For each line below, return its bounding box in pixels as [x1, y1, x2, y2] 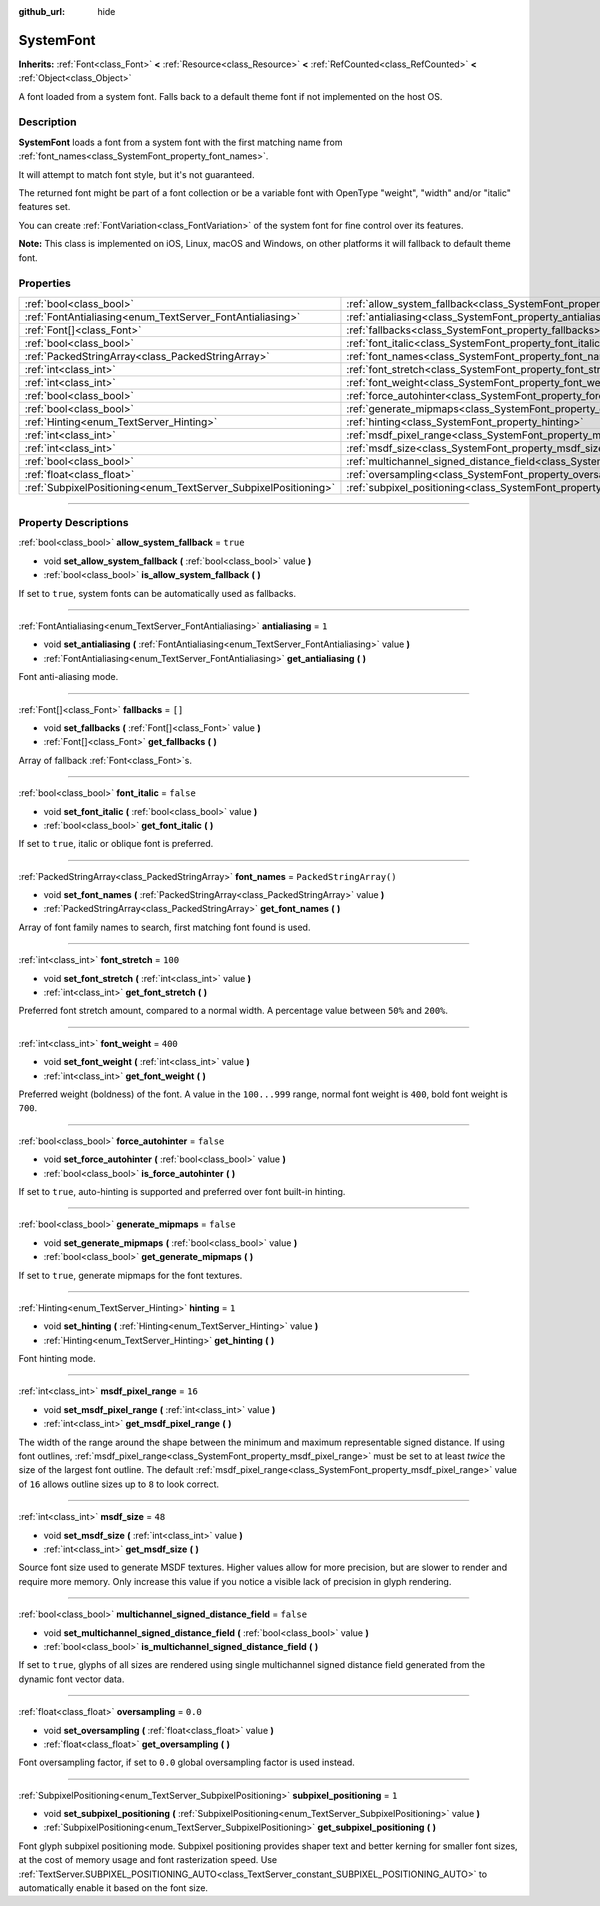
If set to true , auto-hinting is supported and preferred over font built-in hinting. [18, 1185, 346, 1197]
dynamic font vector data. [18, 1673, 125, 1685]
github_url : [18, 6, 65, 17]
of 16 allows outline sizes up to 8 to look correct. [18, 1478, 220, 1490]
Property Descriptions [18, 516, 129, 530]
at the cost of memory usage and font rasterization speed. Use [18, 1854, 278, 1866]
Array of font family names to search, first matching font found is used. [18, 921, 311, 933]
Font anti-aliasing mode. [18, 671, 119, 683]
